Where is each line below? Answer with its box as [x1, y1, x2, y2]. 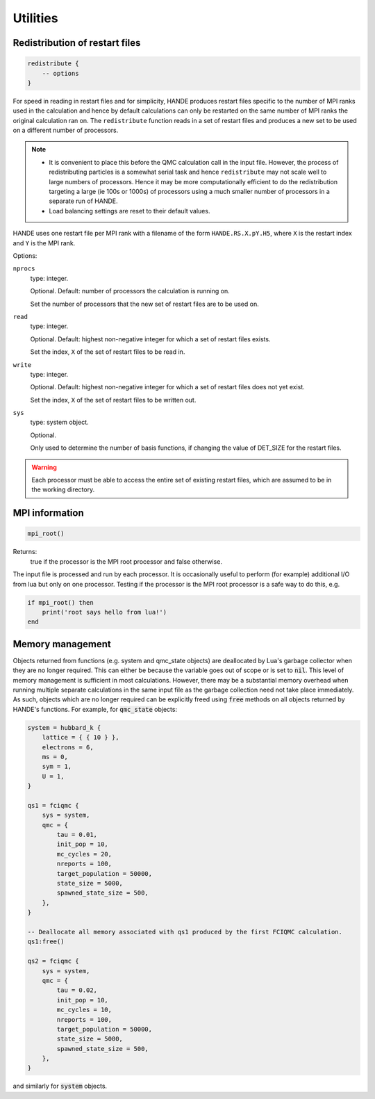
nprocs [12, 265, 35, 272]
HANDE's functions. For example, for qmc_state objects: [12, 705, 177, 713]
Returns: [12, 548, 37, 556]
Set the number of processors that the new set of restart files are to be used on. [30, 300, 260, 308]
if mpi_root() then [27, 599, 94, 606]
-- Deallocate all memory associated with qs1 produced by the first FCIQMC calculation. [27, 928, 343, 936]
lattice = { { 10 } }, [42, 733, 119, 742]
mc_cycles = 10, [56, 1006, 112, 1014]
